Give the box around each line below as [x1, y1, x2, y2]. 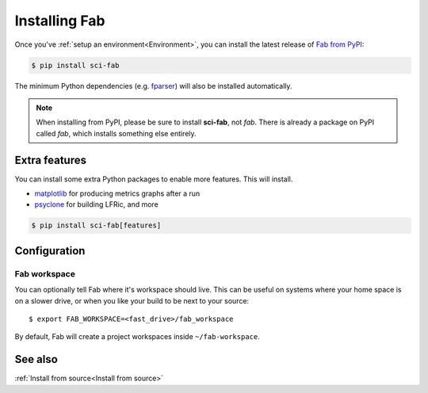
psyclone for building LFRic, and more [34, 200, 159, 209]
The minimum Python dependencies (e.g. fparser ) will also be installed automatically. [14, 81, 292, 90]
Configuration [14, 244, 86, 258]
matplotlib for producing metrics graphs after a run [34, 189, 201, 198]
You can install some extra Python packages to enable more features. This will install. [14, 174, 293, 184]
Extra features [14, 153, 87, 166]
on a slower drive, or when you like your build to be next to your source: [14, 296, 250, 305]
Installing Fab [14, 12, 106, 29]
